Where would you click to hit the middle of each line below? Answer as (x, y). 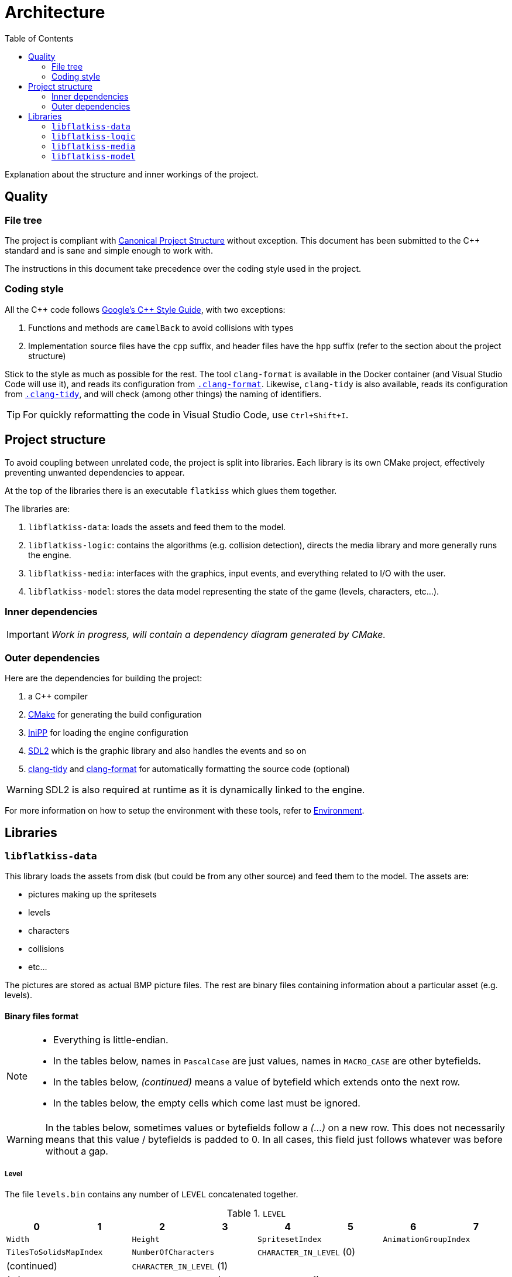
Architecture (55, 12)
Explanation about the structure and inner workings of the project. (132, 174)
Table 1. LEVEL (256, 1213)
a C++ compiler (58, 696)
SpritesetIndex (290, 1240)
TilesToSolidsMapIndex (55, 1252)
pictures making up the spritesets (92, 894)
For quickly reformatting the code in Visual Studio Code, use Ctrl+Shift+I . (186, 414)
